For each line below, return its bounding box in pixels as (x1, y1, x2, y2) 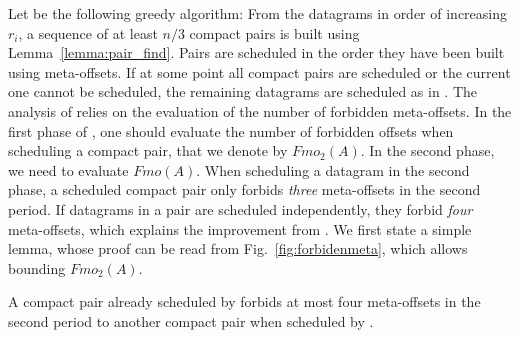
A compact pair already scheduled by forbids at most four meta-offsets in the (8, 291, 481, 312)
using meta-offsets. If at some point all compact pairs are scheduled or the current (8, 61, 511, 82)
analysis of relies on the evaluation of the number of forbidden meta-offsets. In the (8, 100, 512, 121)
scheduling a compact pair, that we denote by (8, 140, 288, 161)
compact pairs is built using (189, 22, 360, 43)
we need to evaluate (8, 159, 129, 180)
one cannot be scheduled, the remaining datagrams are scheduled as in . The (8, 81, 478, 102)
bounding (8, 257, 66, 278)
